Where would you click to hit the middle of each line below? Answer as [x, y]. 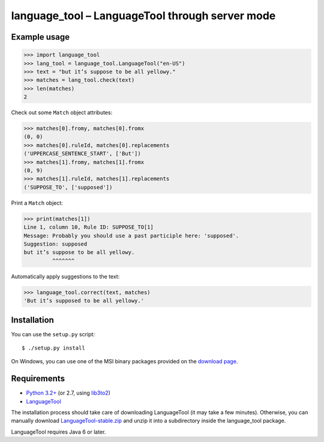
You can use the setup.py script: [53, 334]
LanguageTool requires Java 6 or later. [58, 432]
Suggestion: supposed [55, 244]
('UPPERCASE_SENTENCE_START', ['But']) [82, 154]
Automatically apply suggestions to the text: [65, 276]
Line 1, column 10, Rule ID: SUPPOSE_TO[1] [89, 227]
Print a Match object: [37, 203]
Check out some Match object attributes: [62, 113]
